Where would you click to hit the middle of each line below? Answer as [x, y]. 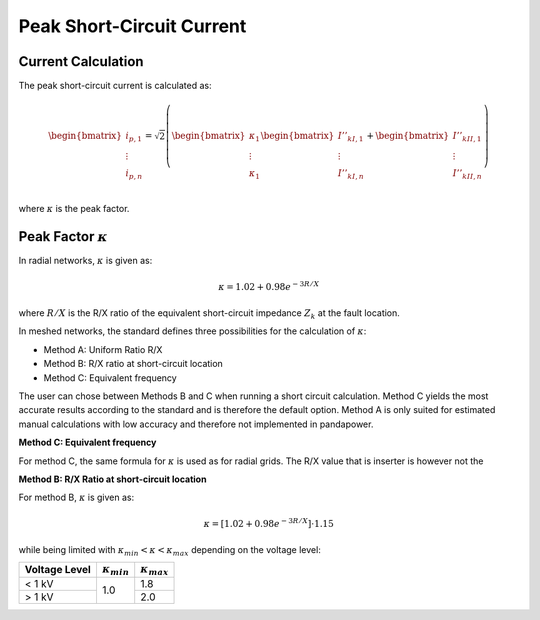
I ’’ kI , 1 [350, 137]
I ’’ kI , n [351, 174]
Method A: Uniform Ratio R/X [103, 349]
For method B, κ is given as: [76, 497]
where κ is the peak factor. [74, 208]
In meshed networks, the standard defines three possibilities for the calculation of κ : [192, 331]
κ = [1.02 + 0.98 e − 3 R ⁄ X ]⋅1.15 [268, 522]
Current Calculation [81, 61]
